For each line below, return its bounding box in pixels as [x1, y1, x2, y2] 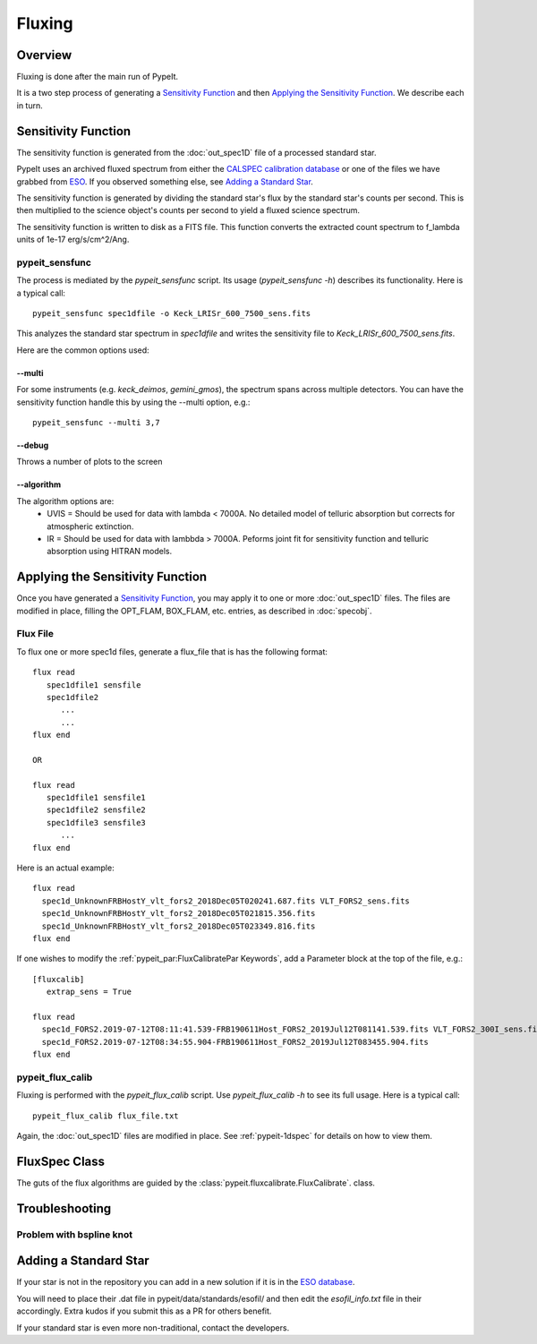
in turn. [16, 99, 44, 111]
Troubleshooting [16, 1201, 112, 1216]
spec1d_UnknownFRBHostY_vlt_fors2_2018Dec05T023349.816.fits [41, 920, 316, 931]
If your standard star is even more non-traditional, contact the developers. [16, 1322, 290, 1333]
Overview [16, 47, 72, 63]
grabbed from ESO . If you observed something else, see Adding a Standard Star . [16, 175, 313, 187]
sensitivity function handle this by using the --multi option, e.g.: [16, 397, 251, 407]
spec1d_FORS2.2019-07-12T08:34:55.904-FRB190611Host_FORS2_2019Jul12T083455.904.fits [41, 1037, 430, 1047]
